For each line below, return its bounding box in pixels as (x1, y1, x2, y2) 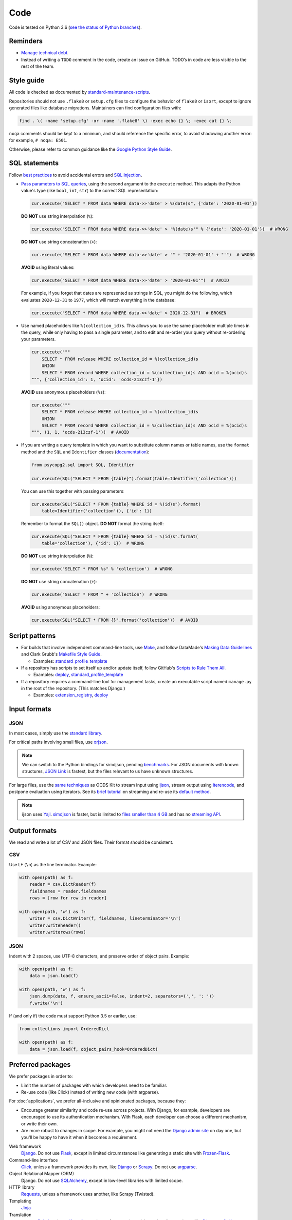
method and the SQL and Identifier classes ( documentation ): (21, 449, 149, 455)
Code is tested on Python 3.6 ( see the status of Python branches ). (9, 24, 142, 30)
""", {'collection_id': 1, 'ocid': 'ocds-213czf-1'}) (31, 376, 163, 382)
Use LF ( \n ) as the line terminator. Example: (9, 861, 97, 867)
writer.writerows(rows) (29, 929, 86, 935)
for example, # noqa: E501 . (9, 137, 68, 143)
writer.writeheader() (29, 922, 81, 928)
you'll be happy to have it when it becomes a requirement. (21, 1135, 138, 1140)
